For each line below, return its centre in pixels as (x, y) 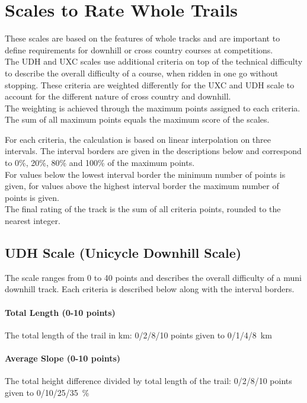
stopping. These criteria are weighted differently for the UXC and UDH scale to (150, 84)
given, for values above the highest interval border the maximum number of (142, 186)
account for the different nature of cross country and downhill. (118, 96)
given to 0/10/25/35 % (47, 392)
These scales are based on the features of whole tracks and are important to (143, 38)
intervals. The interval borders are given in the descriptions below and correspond (153, 151)
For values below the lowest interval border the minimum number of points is (145, 174)
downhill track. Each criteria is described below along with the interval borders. (150, 289)
